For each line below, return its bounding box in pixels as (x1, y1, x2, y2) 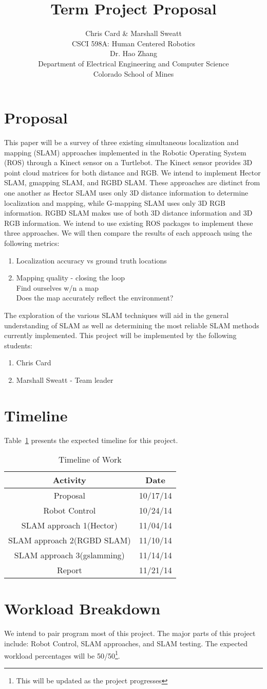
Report (56, 564, 82, 576)
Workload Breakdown (4, 598, 161, 619)
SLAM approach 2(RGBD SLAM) (8, 534, 131, 546)
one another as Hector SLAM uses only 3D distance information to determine (4, 187, 249, 198)
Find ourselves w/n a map (16, 282, 99, 293)
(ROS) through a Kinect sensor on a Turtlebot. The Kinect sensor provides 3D (4, 157, 253, 168)
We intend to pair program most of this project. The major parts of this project (4, 628, 256, 639)
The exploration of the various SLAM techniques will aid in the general (4, 309, 229, 320)
